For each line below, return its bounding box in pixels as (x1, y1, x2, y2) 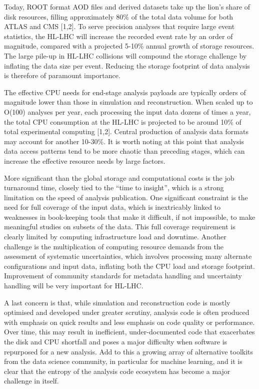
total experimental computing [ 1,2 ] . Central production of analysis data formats (4, 126, 248, 137)
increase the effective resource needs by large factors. (4, 155, 165, 166)
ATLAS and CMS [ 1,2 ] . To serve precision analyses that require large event (4, 21, 235, 32)
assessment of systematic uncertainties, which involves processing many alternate (4, 251, 252, 261)
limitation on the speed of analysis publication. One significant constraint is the (4, 192, 248, 202)
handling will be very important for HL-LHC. (4, 280, 143, 291)
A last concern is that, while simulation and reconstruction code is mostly (4, 297, 230, 307)
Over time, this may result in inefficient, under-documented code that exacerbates (4, 326, 255, 337)
